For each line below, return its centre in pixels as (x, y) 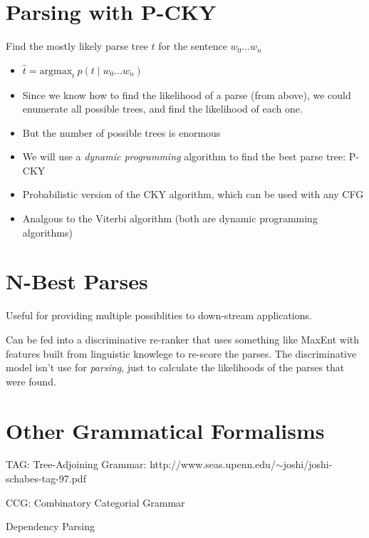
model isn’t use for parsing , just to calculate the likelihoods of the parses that (175, 367)
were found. (31, 381)
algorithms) (47, 232)
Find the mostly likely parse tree (77, 46)
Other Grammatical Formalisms (165, 430)
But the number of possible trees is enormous (121, 132)
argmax (56, 71)
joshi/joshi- (308, 464)
